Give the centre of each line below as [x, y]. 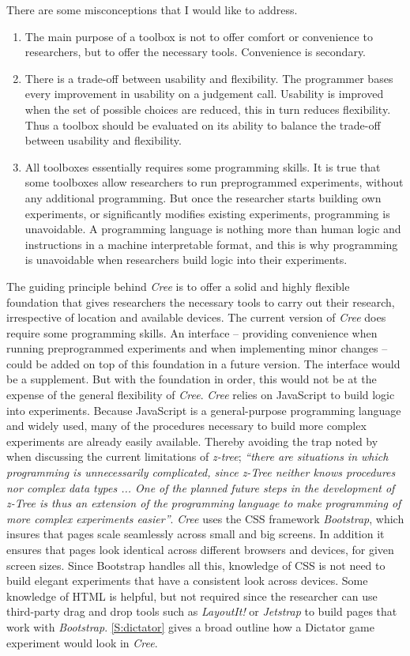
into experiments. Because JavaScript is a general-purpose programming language [204, 410]
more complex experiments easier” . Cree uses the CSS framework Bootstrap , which [205, 518]
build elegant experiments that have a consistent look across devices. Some [187, 581]
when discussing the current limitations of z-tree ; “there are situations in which [197, 456]
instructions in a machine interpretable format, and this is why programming [211, 244]
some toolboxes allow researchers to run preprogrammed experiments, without [214, 182]
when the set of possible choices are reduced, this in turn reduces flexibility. [208, 109]
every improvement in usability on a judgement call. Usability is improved [204, 94]
